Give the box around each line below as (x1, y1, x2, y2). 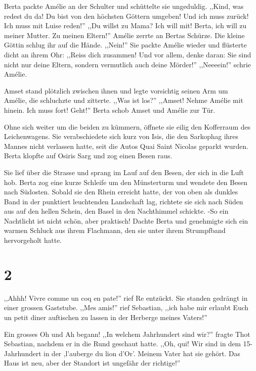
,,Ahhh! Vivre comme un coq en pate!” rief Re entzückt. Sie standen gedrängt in (4, 292, 248, 303)
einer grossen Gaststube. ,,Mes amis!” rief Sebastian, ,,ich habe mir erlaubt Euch (4, 302, 249, 313)
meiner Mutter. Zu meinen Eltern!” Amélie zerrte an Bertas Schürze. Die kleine (4, 30, 245, 40)
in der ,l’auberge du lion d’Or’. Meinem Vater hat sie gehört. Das (43, 348, 241, 358)
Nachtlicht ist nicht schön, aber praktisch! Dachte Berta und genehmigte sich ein (4, 215, 248, 226)
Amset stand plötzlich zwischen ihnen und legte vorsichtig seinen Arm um (4, 85, 228, 95)
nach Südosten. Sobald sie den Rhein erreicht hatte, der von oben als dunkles (4, 186, 238, 197)
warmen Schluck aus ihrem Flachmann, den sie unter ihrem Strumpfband (4, 225, 226, 235)
